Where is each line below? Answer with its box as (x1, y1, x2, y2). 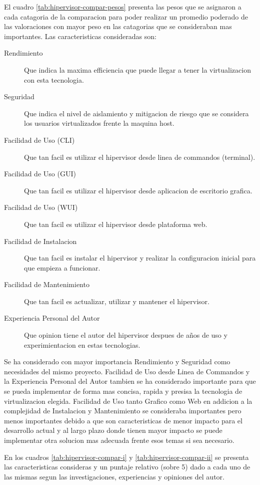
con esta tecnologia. (24, 74, 84, 85)
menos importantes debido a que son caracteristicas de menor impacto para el (4, 415, 242, 425)
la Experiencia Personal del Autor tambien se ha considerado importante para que (4, 376, 256, 386)
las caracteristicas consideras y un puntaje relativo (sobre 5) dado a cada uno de (4, 461, 250, 472)
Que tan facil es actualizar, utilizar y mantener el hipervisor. (24, 296, 209, 306)
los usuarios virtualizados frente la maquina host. (24, 118, 174, 128)
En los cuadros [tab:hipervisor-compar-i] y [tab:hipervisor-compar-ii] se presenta (4, 451, 249, 462)
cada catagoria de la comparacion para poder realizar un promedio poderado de (4, 11, 248, 22)
